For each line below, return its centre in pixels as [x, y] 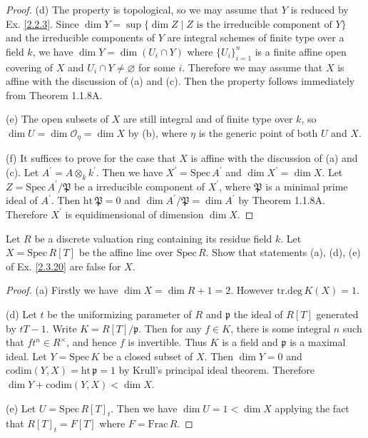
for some [157, 67]
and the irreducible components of [81, 37]
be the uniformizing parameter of [119, 314]
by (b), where [158, 132]
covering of [30, 67]
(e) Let [21, 408]
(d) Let [21, 314]
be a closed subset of [148, 356]
